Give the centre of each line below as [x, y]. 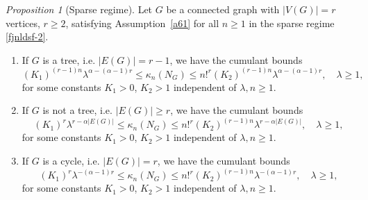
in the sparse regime [292, 23]
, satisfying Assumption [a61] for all [142, 23]
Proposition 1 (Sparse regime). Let [79, 9]
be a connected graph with [223, 9]
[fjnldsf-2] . [27, 36]
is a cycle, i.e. [71, 161]
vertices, [23, 23]
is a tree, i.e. [69, 59]
